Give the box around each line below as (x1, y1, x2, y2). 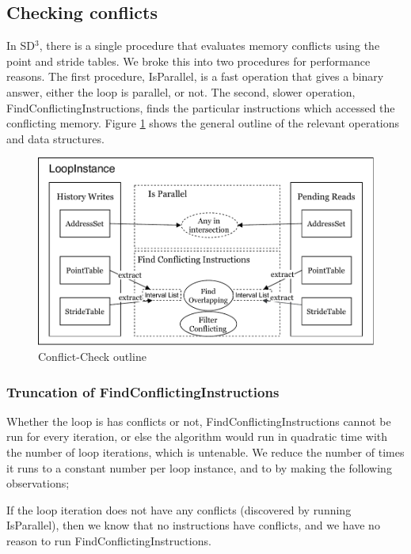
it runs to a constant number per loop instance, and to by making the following (6, 459, 392, 476)
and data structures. (6, 130, 105, 146)
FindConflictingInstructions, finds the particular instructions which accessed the (6, 99, 395, 116)
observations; (6, 475, 70, 491)
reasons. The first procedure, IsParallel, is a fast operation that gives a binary (6, 68, 384, 85)
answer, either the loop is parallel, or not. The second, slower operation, (6, 83, 356, 100)
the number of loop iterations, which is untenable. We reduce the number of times (6, 444, 405, 461)
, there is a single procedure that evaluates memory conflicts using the (39, 37, 380, 54)
